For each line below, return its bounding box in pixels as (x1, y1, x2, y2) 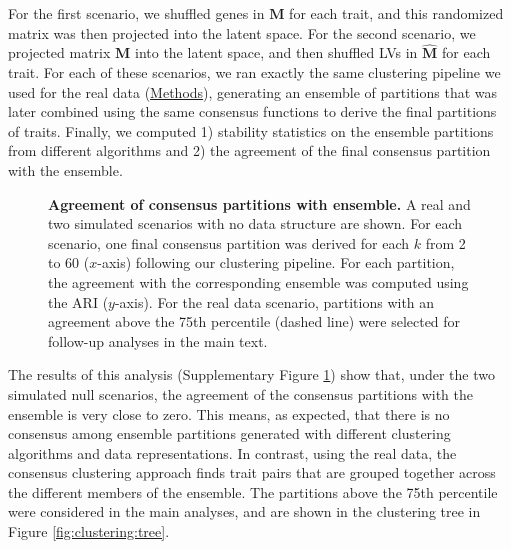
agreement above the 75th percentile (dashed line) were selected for (48, 311, 461, 332)
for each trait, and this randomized (289, 3, 504, 23)
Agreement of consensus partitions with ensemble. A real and (48, 193, 471, 214)
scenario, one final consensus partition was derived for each (48, 232, 410, 253)
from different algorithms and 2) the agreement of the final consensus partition (8, 140, 491, 161)
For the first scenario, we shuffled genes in (8, 3, 265, 23)
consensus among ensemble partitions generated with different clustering (8, 423, 451, 444)
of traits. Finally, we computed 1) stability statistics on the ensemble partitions (8, 120, 494, 141)
